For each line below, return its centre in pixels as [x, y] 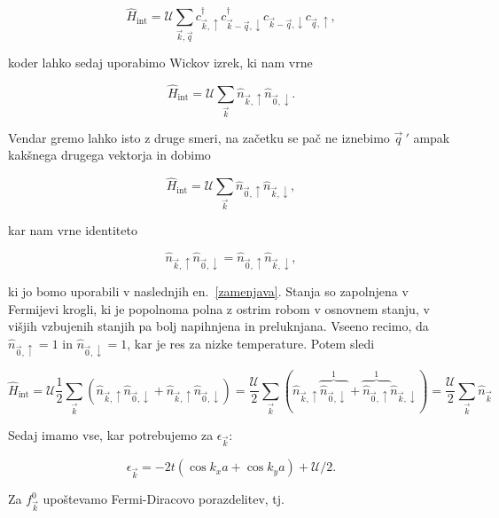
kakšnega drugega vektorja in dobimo [109, 155]
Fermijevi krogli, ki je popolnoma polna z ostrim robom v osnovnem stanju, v [219, 308]
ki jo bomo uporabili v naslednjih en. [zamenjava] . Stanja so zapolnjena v [208, 291]
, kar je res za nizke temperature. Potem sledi [251, 343]
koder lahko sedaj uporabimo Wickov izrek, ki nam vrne [160, 63]
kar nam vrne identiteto [73, 230]
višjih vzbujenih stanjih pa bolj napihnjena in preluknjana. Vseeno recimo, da [218, 326]
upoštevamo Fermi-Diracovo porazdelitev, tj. [164, 499]
